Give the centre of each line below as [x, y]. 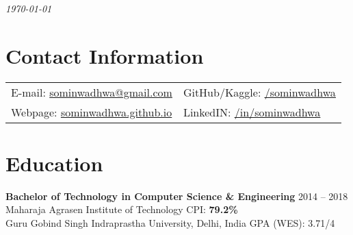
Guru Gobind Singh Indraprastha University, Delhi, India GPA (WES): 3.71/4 [170, 223]
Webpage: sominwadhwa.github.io [92, 112]
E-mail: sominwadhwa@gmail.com [92, 92]
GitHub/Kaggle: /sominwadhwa [259, 92]
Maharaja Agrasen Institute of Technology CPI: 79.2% [122, 209]
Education [54, 163]
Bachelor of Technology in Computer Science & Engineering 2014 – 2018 [177, 196]
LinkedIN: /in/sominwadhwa [252, 112]
